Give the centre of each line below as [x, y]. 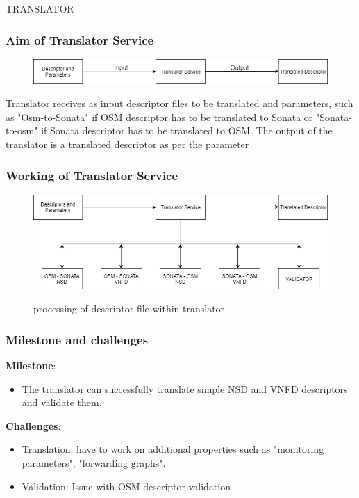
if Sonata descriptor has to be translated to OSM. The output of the [187, 130]
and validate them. [62, 402]
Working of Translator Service [92, 175]
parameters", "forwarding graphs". [94, 463]
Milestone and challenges [77, 339]
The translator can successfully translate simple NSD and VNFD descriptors [185, 388]
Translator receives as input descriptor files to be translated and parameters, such [179, 103]
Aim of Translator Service [80, 39]
